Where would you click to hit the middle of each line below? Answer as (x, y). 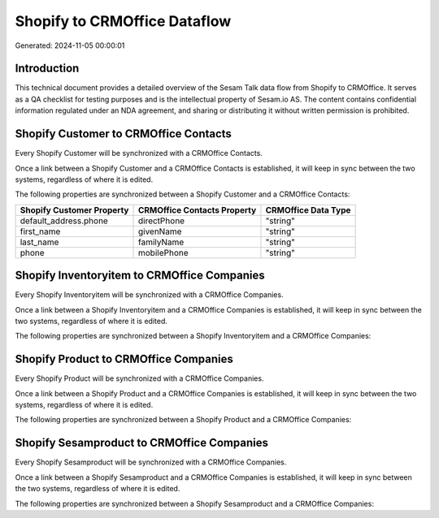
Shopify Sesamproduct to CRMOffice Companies (141, 443)
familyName (161, 242)
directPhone (161, 221)
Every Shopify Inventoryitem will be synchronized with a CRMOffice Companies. (149, 295)
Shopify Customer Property (74, 209)
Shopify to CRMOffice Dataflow (123, 21)
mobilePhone (163, 253)
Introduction (47, 69)
